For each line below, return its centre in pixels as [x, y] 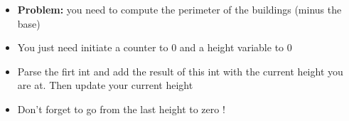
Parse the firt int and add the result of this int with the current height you [180, 71]
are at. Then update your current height [105, 85]
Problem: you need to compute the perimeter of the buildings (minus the [179, 9]
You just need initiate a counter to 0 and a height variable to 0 [155, 47]
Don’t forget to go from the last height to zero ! [121, 109]
